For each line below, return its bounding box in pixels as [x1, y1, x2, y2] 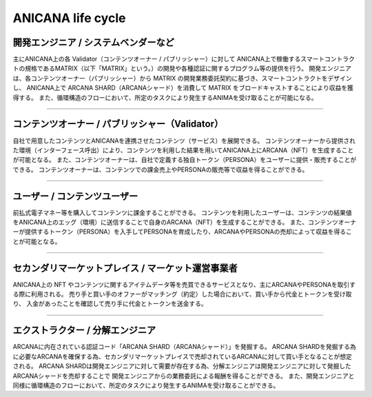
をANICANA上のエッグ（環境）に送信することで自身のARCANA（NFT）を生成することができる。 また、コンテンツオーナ [12, 218, 357, 226]
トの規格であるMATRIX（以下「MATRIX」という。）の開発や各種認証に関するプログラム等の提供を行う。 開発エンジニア [12, 64, 351, 72]
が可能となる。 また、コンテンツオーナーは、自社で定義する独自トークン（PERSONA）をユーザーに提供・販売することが [12, 156, 357, 164]
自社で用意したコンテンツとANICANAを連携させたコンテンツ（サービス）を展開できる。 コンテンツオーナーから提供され [12, 136, 356, 145]
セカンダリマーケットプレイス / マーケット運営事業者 [12, 262, 238, 274]
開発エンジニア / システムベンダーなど [12, 37, 175, 48]
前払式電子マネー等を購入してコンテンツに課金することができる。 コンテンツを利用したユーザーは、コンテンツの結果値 [12, 208, 352, 216]
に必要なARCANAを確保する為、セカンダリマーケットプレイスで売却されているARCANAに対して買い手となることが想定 [12, 352, 353, 360]
